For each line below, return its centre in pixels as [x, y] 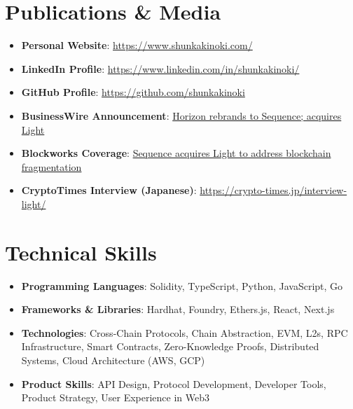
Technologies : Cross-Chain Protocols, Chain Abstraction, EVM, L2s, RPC [185, 332]
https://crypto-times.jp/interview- [274, 190]
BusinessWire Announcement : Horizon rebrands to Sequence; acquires [181, 115]
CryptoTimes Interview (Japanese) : [109, 190]
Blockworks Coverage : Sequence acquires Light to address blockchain [176, 153]
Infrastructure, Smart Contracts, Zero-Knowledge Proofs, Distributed [170, 346]
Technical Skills [81, 252]
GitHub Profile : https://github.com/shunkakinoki [133, 92]
